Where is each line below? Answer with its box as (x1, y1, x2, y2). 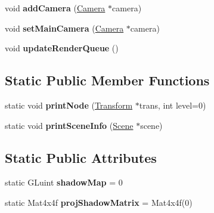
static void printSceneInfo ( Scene (5, 119, 134, 131)
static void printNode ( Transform (5, 98, 133, 111)
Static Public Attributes (5, 148, 157, 166)
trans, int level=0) (139, 98, 206, 111)
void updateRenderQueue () (5, 42, 119, 54)
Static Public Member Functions (5, 71, 210, 89)
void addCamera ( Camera (5, 2, 106, 14)
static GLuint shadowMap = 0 (5, 176, 123, 189)
